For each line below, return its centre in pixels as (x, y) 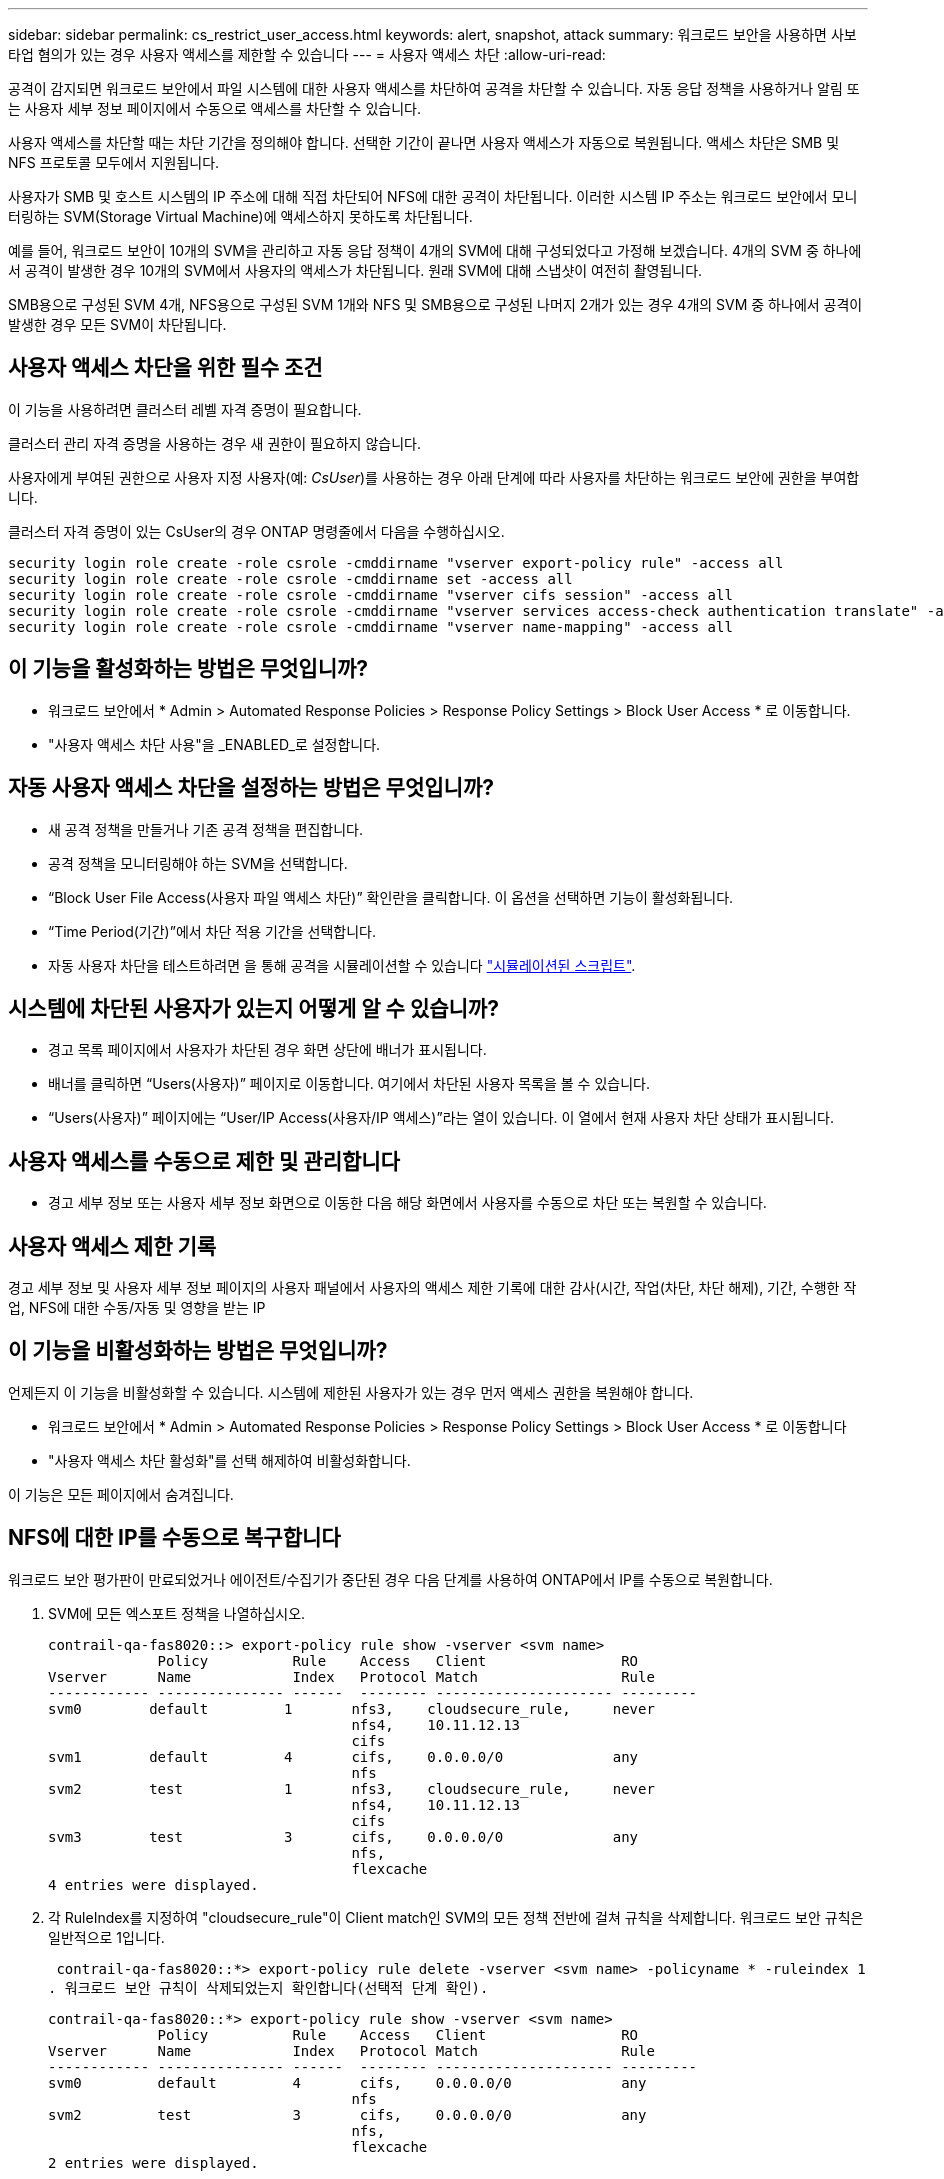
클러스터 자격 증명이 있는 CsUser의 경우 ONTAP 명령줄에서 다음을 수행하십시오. (256, 531)
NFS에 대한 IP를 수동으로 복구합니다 (174, 1538)
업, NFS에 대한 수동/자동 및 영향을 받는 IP (137, 1308)
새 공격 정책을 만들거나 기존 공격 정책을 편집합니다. (205, 829)
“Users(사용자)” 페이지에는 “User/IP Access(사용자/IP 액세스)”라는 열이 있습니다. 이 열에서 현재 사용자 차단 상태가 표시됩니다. (441, 1118)
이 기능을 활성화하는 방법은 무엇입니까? (188, 669)
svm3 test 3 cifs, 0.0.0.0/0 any (343, 1836)
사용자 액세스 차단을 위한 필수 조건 (165, 368)
